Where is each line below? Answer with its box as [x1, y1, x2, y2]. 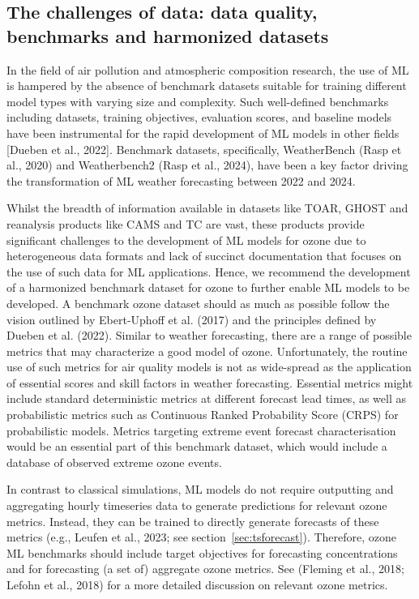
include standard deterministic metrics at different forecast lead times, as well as [6, 390, 407, 407]
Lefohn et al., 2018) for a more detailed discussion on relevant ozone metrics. [6, 576, 388, 593]
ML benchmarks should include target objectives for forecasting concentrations [6, 544, 398, 561]
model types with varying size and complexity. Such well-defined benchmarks [6, 92, 389, 109]
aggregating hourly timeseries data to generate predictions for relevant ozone [6, 497, 387, 514]
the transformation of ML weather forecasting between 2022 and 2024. [6, 172, 356, 189]
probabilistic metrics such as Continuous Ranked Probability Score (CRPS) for [6, 406, 399, 423]
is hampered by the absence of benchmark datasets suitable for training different [6, 77, 407, 94]
